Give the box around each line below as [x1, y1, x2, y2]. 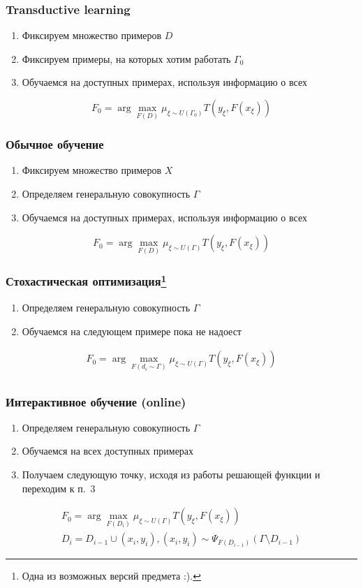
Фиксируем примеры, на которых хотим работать [22, 51, 231, 66]
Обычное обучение [6, 135, 104, 153]
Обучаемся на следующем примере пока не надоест [22, 323, 242, 338]
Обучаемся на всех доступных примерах [22, 443, 194, 458]
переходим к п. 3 [22, 480, 96, 495]
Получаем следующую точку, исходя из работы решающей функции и [22, 466, 320, 481]
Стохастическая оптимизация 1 [6, 271, 167, 290]
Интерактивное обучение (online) [6, 392, 186, 410]
